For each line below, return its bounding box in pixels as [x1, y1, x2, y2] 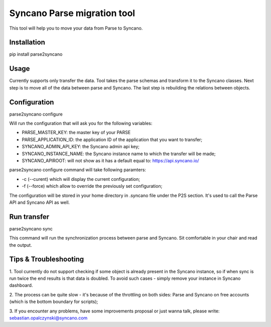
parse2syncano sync [9, 226, 53, 232]
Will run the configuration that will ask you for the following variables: [9, 121, 153, 127]
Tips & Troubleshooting [9, 255, 84, 264]
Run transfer [9, 212, 50, 221]
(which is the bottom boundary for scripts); [9, 299, 98, 305]
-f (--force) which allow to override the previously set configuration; [22, 183, 163, 189]
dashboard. [9, 282, 33, 288]
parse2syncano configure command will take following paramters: [9, 167, 147, 173]
